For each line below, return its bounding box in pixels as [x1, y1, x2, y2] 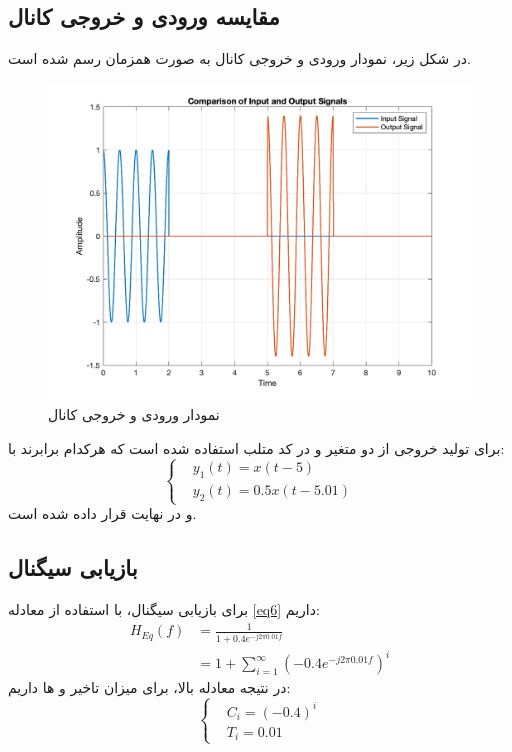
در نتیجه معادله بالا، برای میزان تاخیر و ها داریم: [8, 677, 291, 698]
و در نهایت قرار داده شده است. [8, 503, 197, 524]
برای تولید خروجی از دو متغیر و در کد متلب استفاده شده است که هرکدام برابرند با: [8, 437, 505, 458]
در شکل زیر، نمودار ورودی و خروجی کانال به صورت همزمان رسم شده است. [8, 48, 471, 69]
